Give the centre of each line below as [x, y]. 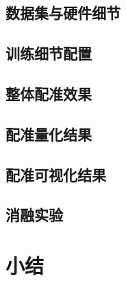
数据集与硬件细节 [63, 13]
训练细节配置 [49, 53]
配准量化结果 [49, 134]
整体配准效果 [49, 93]
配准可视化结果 [56, 174]
